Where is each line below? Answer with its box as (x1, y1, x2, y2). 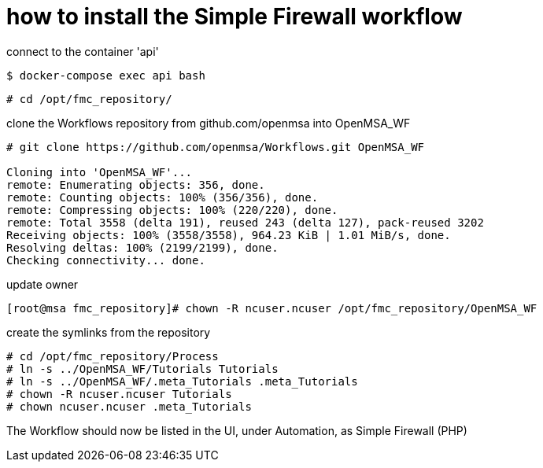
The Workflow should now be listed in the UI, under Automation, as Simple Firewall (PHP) (6, 423, 467, 437)
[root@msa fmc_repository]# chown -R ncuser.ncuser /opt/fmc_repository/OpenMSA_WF (6, 301, 537, 315)
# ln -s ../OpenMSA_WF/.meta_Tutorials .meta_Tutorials (6, 374, 358, 388)
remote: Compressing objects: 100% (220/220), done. (6, 203, 338, 216)
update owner (6, 277, 79, 291)
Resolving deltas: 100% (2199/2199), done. (6, 241, 279, 254)
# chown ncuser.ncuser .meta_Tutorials (6, 400, 252, 413)
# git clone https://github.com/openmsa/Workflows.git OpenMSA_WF (6, 140, 425, 153)
